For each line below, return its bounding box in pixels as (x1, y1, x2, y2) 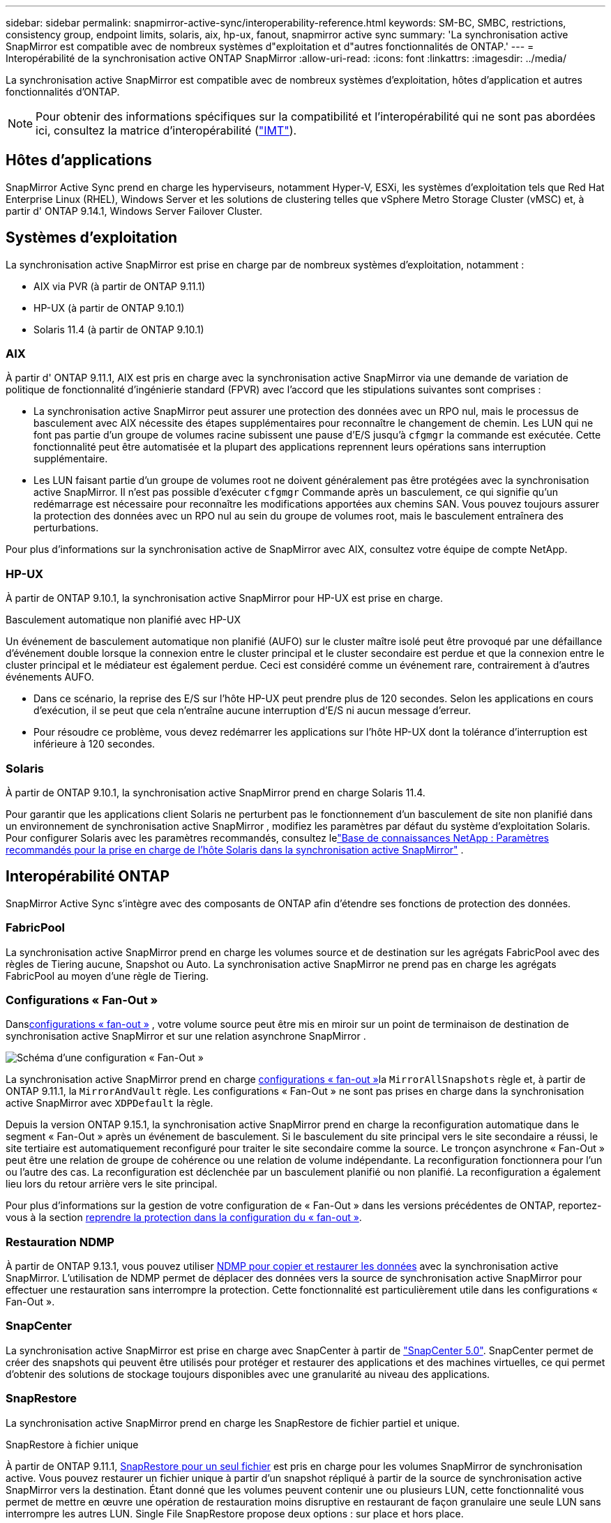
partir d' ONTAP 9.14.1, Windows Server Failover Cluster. (6, 204, 263, 217)
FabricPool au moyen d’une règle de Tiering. (6, 969, 209, 982)
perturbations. (33, 522, 99, 534)
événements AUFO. (6, 671, 94, 683)
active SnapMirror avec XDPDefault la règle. (6, 1097, 213, 1109)
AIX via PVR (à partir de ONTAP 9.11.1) (33, 280, 206, 292)
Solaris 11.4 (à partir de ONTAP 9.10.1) (33, 323, 204, 335)
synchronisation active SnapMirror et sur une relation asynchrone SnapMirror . (6, 1030, 366, 1043)
